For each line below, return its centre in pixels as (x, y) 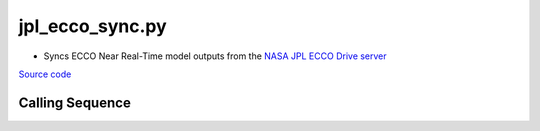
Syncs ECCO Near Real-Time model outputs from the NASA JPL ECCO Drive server (215, 56)
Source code (45, 74)
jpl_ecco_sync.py (92, 26)
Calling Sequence (75, 102)
